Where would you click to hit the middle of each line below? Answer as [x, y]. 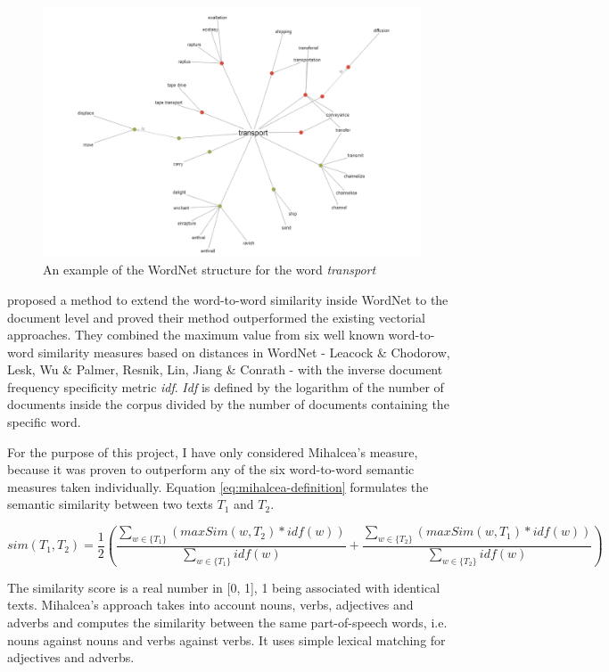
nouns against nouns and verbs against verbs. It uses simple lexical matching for [226, 639]
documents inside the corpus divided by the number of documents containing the [228, 404]
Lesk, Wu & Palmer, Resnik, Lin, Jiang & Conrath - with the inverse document [225, 369]
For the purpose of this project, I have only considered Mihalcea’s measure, [213, 451]
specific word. [44, 422]
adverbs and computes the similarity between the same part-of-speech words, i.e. [227, 623]
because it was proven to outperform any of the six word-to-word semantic [211, 469]
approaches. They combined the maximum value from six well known [196, 335]
